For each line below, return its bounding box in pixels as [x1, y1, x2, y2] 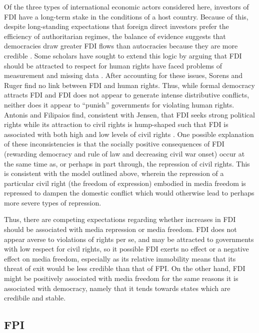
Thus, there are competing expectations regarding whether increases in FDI [4, 214, 236, 224]
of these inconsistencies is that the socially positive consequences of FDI [4, 138, 224, 149]
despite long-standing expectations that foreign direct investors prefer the [4, 21, 229, 31]
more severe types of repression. [4, 197, 101, 207]
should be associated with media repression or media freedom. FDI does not [4, 224, 237, 234]
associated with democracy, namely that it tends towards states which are [4, 282, 230, 293]
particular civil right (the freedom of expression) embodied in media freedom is [4, 177, 246, 188]
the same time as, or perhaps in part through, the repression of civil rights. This [4, 158, 250, 168]
